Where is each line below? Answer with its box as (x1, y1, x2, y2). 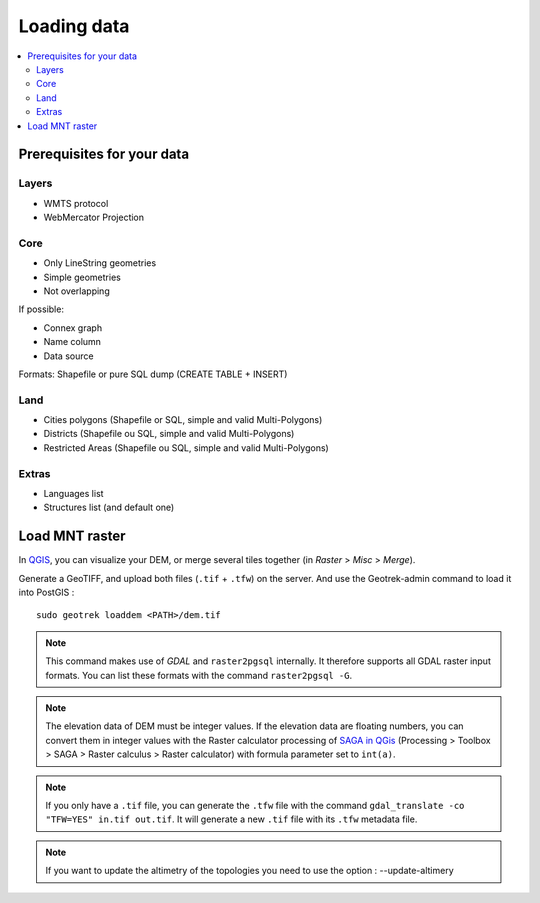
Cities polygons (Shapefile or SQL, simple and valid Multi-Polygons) (43, 414, 323, 426)
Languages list (43, 487, 104, 499)
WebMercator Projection (43, 211, 145, 224)
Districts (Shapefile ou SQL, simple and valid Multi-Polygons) (43, 428, 295, 440)
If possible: (18, 303, 65, 315)
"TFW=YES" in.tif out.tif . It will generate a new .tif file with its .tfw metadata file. (45, 813, 418, 825)
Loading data (18, 15, 130, 37)
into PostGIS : (18, 586, 75, 599)
